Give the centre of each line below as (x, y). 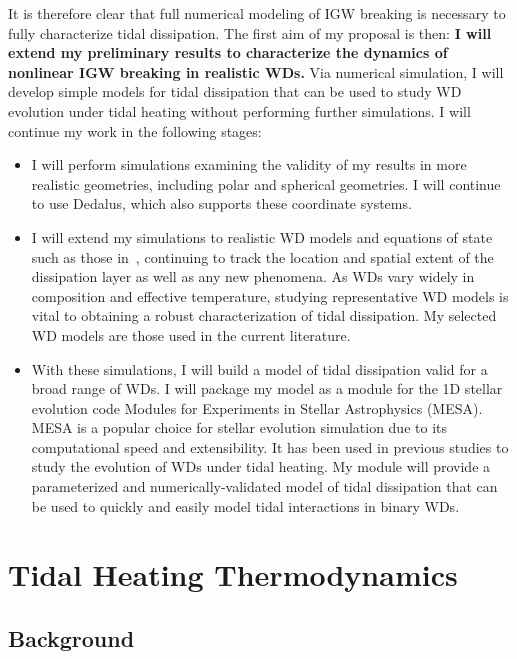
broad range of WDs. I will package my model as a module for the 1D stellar (267, 388)
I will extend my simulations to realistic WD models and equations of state (262, 236)
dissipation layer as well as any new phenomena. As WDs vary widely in (253, 276)
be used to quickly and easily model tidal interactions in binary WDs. (245, 505)
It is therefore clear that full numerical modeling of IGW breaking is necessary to (257, 13)
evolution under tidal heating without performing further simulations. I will (239, 110)
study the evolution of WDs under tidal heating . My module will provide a (261, 466)
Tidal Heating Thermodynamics (233, 574)
